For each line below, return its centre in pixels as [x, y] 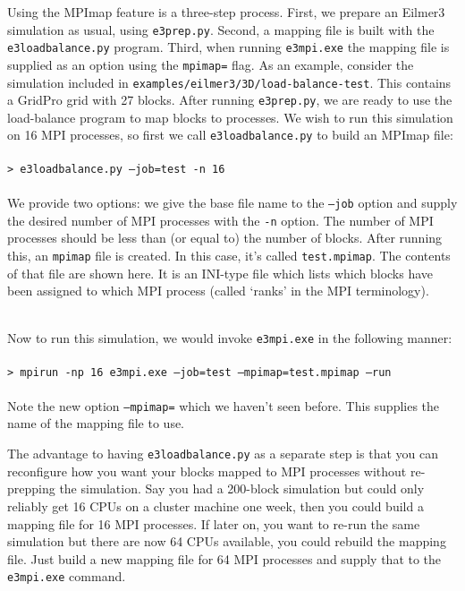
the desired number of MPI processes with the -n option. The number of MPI [220, 220]
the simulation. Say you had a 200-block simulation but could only [242, 488]
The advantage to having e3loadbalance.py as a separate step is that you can [223, 454]
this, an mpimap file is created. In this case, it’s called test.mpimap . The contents [229, 255]
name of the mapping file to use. [96, 423]
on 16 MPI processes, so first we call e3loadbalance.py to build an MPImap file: [230, 135]
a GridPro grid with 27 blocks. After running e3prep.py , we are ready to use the [230, 100]
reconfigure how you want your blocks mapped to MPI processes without [207, 471]
